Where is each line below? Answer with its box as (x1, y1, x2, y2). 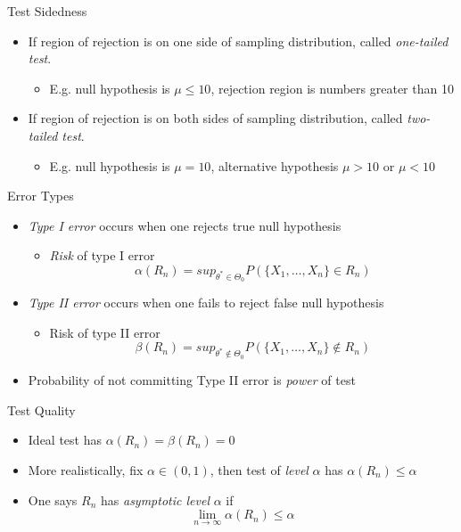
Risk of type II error (49, 323, 161, 341)
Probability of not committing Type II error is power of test (28, 371, 356, 389)
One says (28, 490, 78, 509)
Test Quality (7, 400, 76, 419)
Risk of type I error (49, 246, 155, 265)
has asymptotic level (101, 490, 210, 509)
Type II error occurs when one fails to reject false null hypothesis (28, 293, 384, 312)
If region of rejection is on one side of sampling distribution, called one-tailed (28, 31, 449, 50)
